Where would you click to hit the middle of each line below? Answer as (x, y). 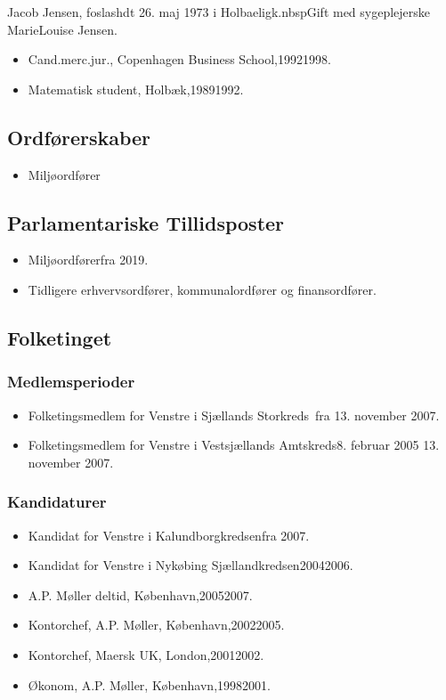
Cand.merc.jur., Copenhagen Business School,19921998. (179, 59)
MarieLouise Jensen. (62, 29)
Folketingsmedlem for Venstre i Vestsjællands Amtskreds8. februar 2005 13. (234, 445)
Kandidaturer (57, 502)
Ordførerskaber (79, 137)
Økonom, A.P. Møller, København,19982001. (149, 684)
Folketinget (60, 337)
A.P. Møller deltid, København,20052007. (140, 594)
